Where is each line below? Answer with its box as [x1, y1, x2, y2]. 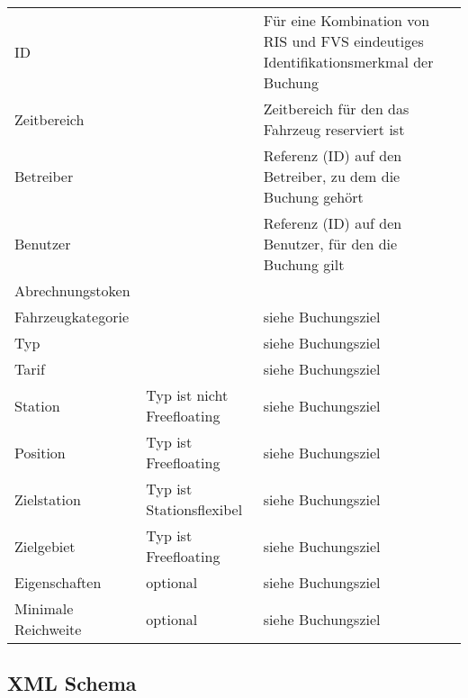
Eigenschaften [14, 572, 102, 593]
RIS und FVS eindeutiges [263, 31, 424, 51]
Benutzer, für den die [263, 233, 398, 254]
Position [14, 441, 66, 463]
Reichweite [14, 619, 82, 639]
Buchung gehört [263, 186, 364, 207]
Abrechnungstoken [14, 280, 130, 301]
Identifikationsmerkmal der [263, 51, 434, 72]
